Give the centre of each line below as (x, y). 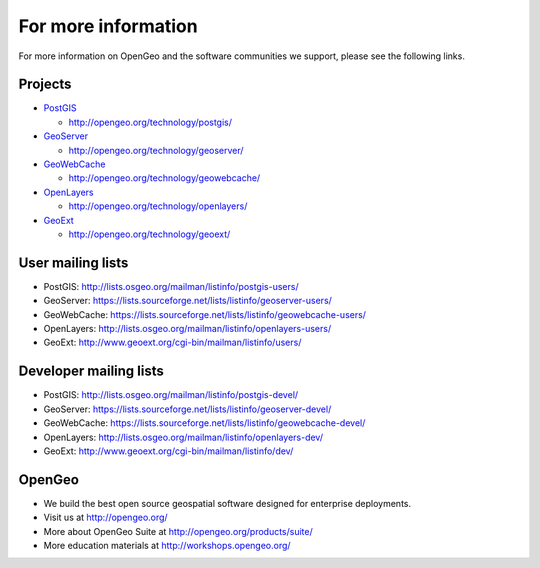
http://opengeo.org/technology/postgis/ (150, 122)
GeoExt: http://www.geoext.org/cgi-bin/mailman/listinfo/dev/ (168, 451)
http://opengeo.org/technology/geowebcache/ (164, 178)
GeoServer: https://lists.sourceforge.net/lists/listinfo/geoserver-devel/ (187, 409)
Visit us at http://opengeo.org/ (106, 517)
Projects (45, 84)
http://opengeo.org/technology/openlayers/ (158, 206)
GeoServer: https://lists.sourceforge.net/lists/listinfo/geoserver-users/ (187, 301)
